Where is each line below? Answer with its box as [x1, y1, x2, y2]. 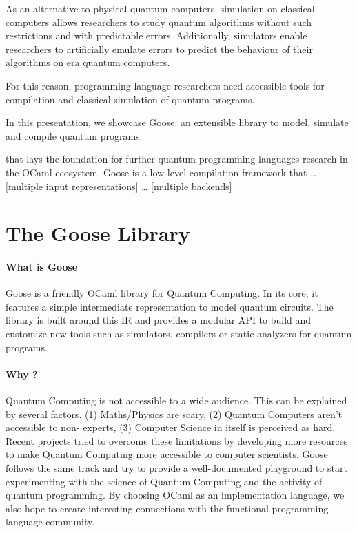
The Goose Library [6, 219, 190, 247]
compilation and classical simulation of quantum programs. [6, 92, 255, 106]
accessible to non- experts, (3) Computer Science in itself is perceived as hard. [6, 420, 336, 435]
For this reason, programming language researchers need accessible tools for [6, 78, 325, 92]
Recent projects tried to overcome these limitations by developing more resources [6, 433, 348, 448]
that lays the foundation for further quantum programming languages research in [6, 151, 348, 166]
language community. [6, 514, 95, 529]
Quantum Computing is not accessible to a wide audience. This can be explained [6, 393, 347, 408]
